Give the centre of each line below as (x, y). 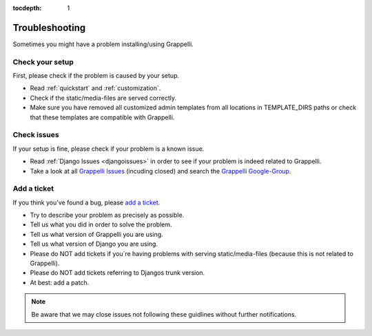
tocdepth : (27, 8)
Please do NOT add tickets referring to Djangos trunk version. (117, 273)
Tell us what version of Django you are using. (94, 244)
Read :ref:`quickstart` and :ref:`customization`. (95, 88)
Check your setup (43, 62)
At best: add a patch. (60, 282)
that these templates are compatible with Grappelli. (102, 117)
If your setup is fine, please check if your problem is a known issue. (108, 149)
